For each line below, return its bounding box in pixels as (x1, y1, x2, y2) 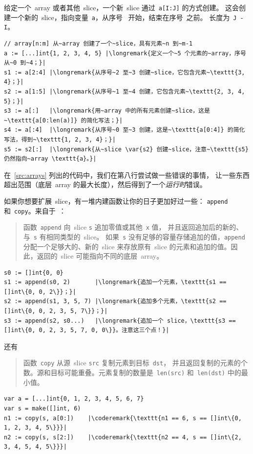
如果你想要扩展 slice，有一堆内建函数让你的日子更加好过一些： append (4, 195, 228, 206)
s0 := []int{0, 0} (4, 269, 63, 276)
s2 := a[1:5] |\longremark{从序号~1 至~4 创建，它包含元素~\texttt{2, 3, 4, (4, 88, 245, 95)
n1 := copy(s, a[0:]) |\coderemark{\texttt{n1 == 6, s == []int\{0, (4, 414, 242, 422)
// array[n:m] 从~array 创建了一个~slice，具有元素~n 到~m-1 (4, 40, 193, 47)
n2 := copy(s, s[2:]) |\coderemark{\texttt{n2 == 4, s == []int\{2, (4, 433, 242, 441)
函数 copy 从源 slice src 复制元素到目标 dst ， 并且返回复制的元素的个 (23, 358, 248, 368)
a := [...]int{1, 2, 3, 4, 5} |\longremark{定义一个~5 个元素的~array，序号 (4, 49, 246, 57)
